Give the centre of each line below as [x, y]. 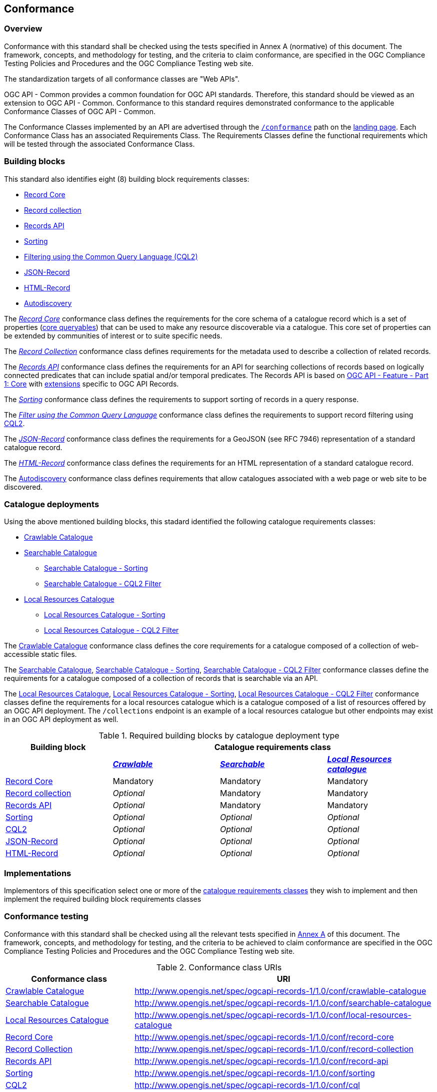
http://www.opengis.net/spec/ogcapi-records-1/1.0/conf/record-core [264, 1037]
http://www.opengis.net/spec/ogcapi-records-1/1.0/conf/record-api [261, 1061]
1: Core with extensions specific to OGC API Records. [91, 384]
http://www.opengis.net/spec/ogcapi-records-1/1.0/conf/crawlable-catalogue [280, 991]
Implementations [38, 873]
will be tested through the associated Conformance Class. [99, 144]
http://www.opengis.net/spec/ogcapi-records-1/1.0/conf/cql [247, 1085]
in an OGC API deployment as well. [61, 719]
